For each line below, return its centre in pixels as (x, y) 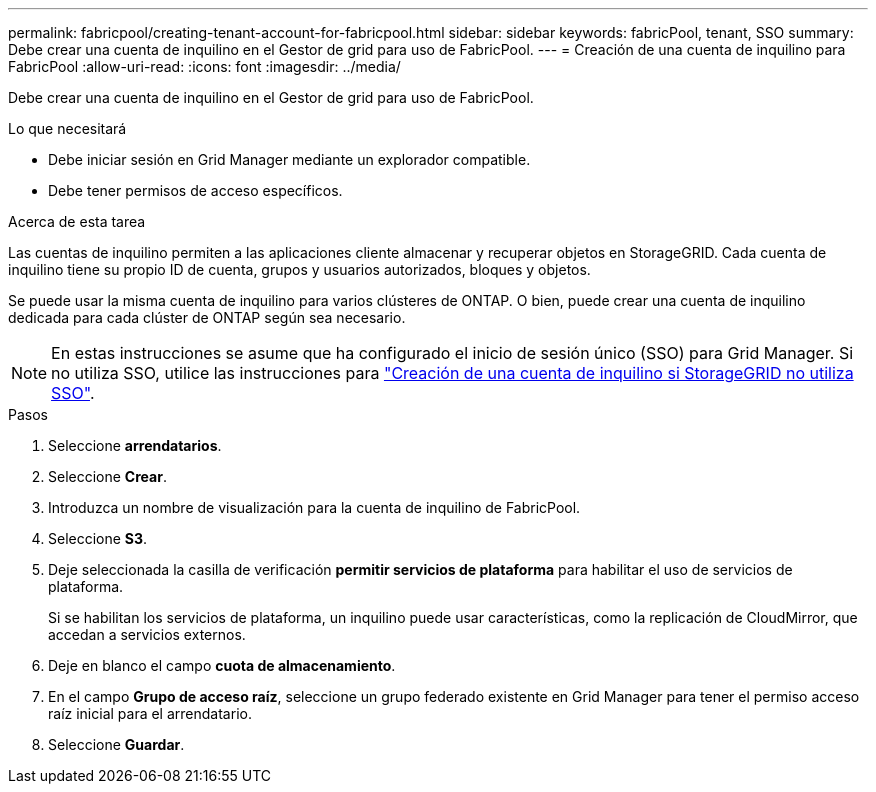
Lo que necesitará (67, 128)
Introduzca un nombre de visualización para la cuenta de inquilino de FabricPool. (314, 507)
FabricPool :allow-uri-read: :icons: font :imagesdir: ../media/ (204, 66)
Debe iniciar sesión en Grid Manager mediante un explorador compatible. (289, 159)
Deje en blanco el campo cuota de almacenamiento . (222, 665)
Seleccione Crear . (107, 476)
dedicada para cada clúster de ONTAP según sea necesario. (207, 317)
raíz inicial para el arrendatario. (150, 713)
